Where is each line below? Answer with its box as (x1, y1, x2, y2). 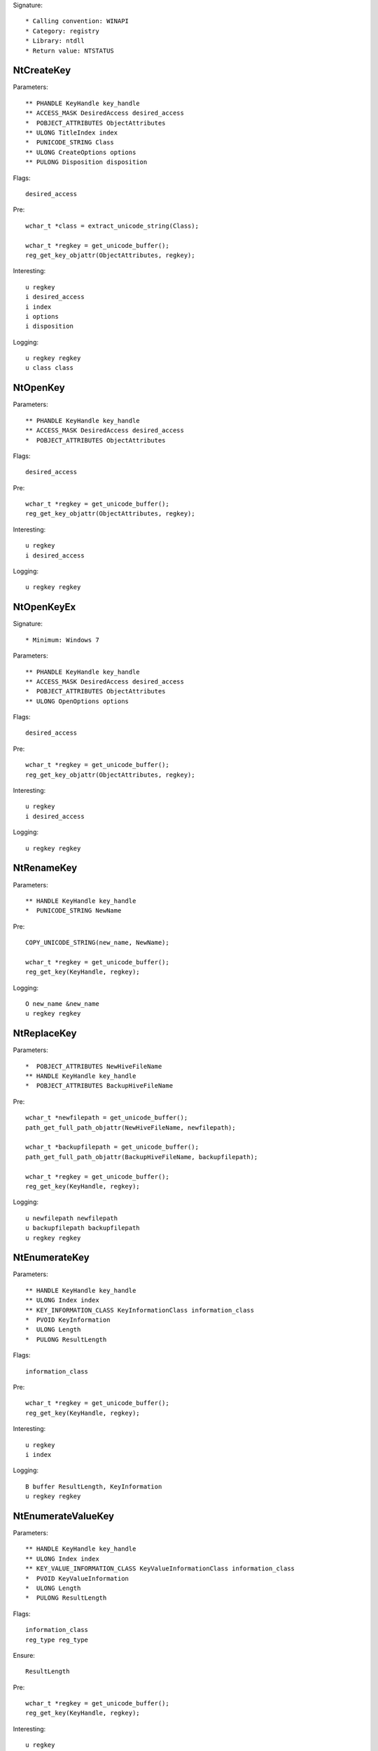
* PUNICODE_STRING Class (25, 139, 115, 146)
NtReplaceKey (13, 1027, 77, 1039)
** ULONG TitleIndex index (25, 129, 118, 137)
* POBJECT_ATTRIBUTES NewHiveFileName (25, 1062, 162, 1070)
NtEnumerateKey (13, 1252, 90, 1264)
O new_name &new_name (25, 1000, 99, 1008)
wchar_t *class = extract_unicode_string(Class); (25, 221, 199, 230)
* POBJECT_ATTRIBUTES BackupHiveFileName (25, 1082, 174, 1090)
